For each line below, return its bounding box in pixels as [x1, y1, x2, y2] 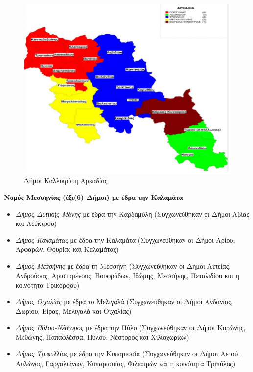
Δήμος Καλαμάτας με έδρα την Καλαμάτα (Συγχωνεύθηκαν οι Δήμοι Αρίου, [15, 234, 235, 245]
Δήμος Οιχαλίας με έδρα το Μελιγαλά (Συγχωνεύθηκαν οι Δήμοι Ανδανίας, [15, 296, 233, 306]
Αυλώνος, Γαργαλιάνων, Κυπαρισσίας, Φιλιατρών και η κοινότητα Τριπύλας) [15, 358, 236, 368]
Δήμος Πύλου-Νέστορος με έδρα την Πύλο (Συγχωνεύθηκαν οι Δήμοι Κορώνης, [15, 322, 246, 332]
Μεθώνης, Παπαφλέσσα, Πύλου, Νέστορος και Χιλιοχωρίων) [15, 332, 189, 342]
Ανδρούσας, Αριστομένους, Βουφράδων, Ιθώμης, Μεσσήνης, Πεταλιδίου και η [15, 270, 239, 280]
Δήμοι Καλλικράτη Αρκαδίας [23, 175, 108, 186]
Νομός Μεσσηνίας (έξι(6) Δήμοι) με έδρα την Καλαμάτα [4, 192, 183, 202]
